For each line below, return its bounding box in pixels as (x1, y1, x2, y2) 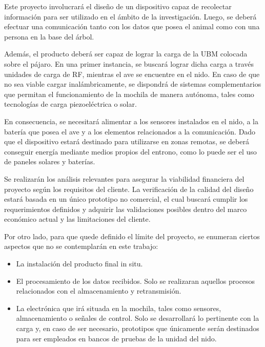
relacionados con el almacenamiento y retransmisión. (16, 285, 181, 296)
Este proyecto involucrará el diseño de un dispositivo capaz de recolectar (4, 1, 232, 11)
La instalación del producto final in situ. (16, 258, 143, 269)
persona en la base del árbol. (4, 31, 94, 42)
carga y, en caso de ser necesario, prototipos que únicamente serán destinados (16, 323, 259, 334)
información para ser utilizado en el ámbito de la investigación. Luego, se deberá (4, 11, 257, 22)
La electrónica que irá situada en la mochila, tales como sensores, (16, 302, 221, 313)
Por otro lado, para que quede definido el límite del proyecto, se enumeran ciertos (4, 230, 260, 241)
